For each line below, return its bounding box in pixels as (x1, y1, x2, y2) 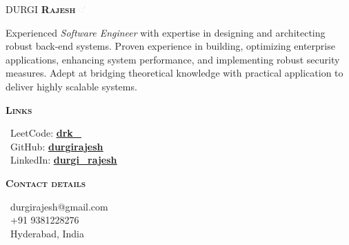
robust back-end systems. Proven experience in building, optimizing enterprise (6, 39, 335, 53)
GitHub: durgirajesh (10, 139, 103, 153)
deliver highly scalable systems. (6, 79, 137, 93)
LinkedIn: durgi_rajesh (10, 153, 117, 167)
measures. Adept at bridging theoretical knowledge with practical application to (6, 66, 343, 80)
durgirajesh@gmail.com (10, 199, 108, 213)
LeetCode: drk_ (10, 126, 81, 140)
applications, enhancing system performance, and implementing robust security (6, 52, 340, 66)
